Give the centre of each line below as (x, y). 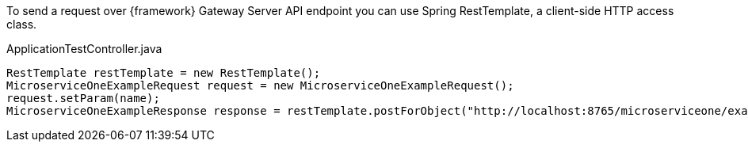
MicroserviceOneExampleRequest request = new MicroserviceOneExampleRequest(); (260, 85)
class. (22, 24)
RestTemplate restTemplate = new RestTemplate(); (164, 73)
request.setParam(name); (83, 98)
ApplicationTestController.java (84, 49)
